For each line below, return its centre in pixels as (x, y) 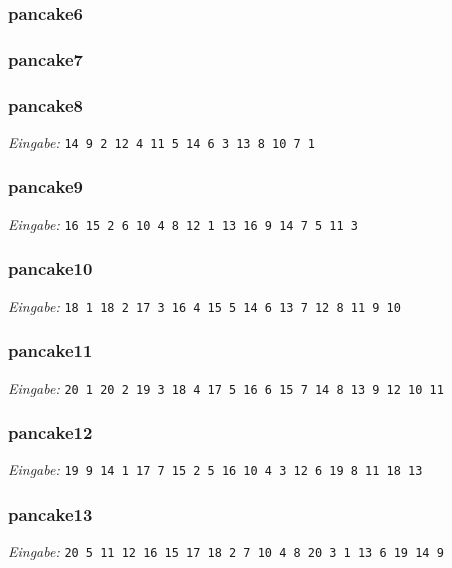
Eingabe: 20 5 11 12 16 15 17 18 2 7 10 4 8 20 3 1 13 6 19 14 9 (226, 551)
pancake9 (45, 186)
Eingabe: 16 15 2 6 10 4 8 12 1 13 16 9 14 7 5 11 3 (183, 223)
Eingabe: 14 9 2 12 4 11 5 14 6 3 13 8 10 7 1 (161, 141)
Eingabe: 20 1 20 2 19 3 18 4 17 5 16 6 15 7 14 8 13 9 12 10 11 (226, 387)
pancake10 (50, 268)
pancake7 (45, 58)
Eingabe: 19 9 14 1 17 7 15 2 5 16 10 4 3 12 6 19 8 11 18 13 (215, 469)
